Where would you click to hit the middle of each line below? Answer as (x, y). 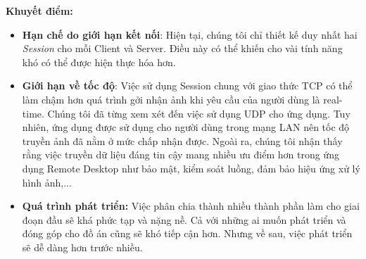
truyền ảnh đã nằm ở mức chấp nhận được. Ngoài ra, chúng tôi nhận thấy (182, 140)
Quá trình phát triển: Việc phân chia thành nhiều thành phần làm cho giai (191, 206)
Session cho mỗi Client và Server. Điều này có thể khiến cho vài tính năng (182, 48)
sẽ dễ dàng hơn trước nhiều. (82, 247)
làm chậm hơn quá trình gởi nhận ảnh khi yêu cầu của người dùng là (171, 99)
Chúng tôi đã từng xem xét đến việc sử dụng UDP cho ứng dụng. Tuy (199, 113)
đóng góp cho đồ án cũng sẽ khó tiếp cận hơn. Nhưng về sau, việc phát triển (187, 233)
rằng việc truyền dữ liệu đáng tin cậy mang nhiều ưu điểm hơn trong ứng (181, 154)
